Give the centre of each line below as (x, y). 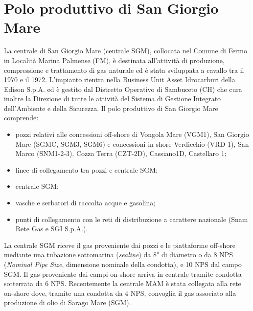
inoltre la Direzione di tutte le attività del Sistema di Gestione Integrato (113, 99)
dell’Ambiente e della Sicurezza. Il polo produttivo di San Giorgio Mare (111, 108)
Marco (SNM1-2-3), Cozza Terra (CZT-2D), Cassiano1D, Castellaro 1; (121, 153)
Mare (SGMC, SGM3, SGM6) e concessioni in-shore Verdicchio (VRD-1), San (132, 144)
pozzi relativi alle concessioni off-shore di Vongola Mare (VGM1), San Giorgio (132, 134)
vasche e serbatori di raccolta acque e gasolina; (85, 203)
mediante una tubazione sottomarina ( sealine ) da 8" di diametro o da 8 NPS (118, 255)
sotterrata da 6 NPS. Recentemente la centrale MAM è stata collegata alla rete (123, 283)
